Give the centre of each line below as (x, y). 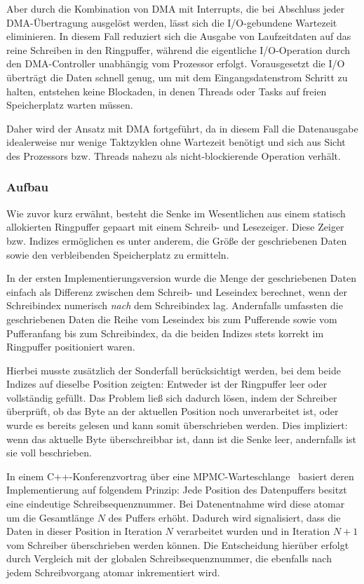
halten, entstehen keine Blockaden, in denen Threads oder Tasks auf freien (167, 91)
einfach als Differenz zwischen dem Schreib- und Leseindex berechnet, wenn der (177, 291)
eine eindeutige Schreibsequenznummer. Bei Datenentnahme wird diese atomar (176, 504)
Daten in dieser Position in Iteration (84, 531)
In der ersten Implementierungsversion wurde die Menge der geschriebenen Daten (181, 278)
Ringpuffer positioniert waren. (71, 347)
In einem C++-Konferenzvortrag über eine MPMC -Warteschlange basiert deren (180, 476)
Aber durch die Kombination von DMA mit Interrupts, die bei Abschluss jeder (176, 8)
